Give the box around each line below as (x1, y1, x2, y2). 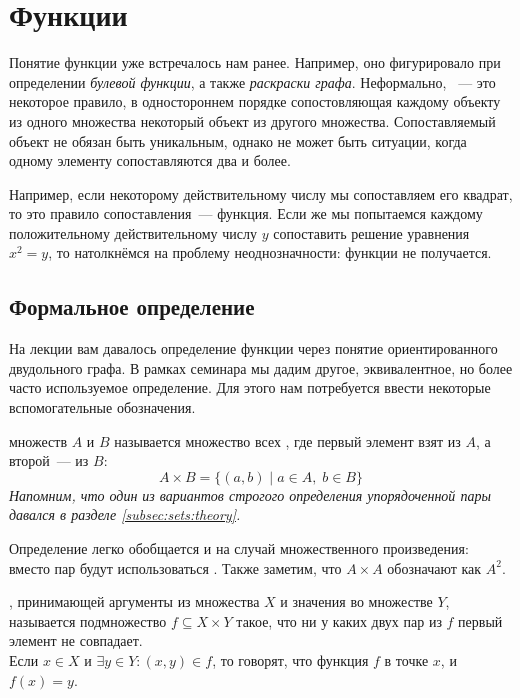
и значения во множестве (280, 591, 433, 612)
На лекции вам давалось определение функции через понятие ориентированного (9, 338, 498, 359)
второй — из (9, 450, 89, 471)
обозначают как (387, 557, 482, 578)
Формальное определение (9, 291, 255, 322)
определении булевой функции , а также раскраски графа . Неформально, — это (9, 71, 496, 92)
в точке (384, 649, 429, 670)
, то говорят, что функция (212, 649, 369, 670)
